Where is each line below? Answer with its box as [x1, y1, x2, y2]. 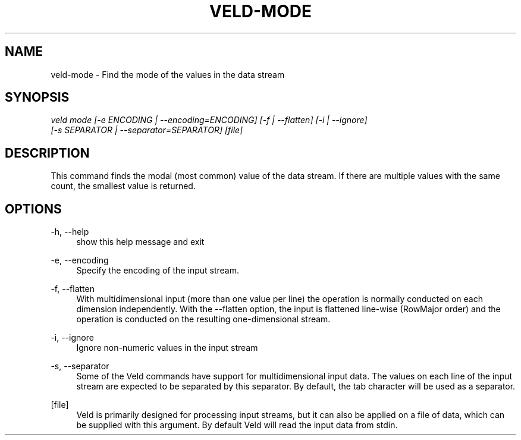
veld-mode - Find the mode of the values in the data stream [51, 69, 285, 80]
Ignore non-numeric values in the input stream [76, 342, 258, 353]
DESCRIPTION [5, 145, 90, 161]
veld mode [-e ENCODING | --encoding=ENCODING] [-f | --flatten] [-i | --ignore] [51, 115, 368, 125]
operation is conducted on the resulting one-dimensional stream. [76, 314, 331, 325]
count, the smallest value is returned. [51, 181, 196, 191]
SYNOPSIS [5, 90, 70, 105]
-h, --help [51, 227, 89, 237]
